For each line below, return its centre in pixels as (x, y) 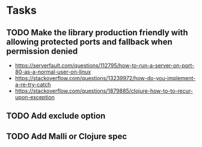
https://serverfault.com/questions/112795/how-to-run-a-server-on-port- (105, 65)
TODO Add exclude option (56, 116)
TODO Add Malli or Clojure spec (67, 136)
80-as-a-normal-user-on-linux (53, 72)
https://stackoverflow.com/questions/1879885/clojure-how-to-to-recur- (104, 91)
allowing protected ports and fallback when (89, 42)
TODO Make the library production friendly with (97, 33)
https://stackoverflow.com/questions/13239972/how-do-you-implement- (105, 78)
